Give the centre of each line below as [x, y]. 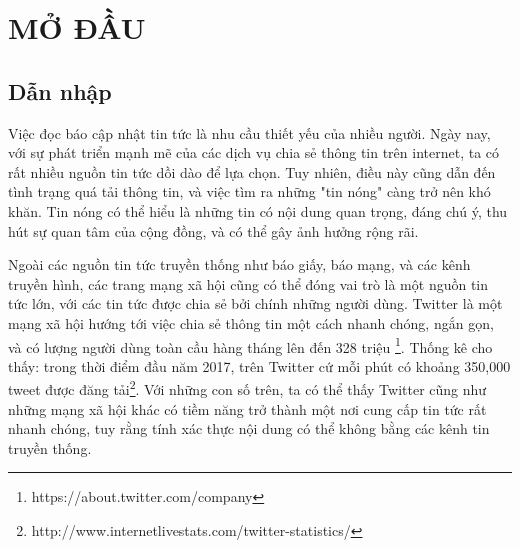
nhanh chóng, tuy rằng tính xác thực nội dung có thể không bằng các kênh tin [249, 428]
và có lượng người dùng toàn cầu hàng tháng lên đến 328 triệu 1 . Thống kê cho [250, 345]
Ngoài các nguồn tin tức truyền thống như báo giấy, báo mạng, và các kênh [239, 264]
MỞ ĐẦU [77, 27]
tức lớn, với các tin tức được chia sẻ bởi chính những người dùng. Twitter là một [255, 303]
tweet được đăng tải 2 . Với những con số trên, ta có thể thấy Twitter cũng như [247, 388]
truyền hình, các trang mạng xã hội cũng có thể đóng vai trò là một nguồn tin [248, 283]
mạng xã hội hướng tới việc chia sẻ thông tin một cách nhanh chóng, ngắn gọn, [251, 322]
